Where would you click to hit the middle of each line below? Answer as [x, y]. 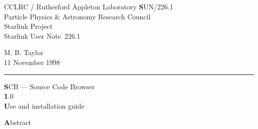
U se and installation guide [44, 105]
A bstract [18, 122]
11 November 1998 [32, 62]
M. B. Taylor [24, 52]
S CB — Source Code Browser [49, 86]
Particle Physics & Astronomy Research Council [77, 16]
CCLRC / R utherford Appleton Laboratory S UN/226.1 [89, 6]
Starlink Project [28, 26]
